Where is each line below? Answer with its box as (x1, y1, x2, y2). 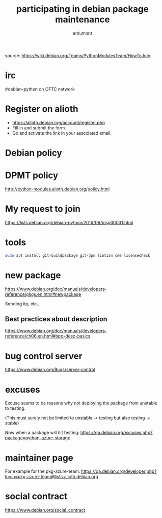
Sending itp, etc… (5, 301, 41, 306)
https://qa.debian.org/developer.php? (81, 468, 157, 474)
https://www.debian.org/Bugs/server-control (5, 366, 96, 372)
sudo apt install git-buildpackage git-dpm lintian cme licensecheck (5, 253, 151, 258)
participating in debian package (16, 3, 149, 15)
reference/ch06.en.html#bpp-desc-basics (5, 333, 91, 339)
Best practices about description (5, 315, 108, 323)
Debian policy (5, 148, 62, 158)
